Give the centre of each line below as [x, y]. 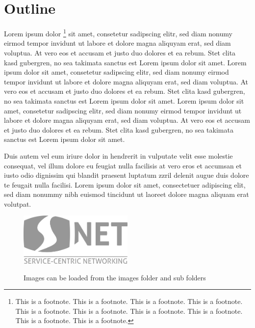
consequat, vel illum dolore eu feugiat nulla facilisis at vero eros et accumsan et [123, 165]
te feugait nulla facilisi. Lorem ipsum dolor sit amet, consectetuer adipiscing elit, [125, 184]
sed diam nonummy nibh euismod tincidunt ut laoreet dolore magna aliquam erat [127, 194]
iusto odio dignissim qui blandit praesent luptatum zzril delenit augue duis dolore [127, 175]
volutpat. [18, 204]
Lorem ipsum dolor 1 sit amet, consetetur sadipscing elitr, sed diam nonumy [118, 33]
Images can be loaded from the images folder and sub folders [115, 277]
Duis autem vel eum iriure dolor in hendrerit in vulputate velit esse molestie [118, 155]
